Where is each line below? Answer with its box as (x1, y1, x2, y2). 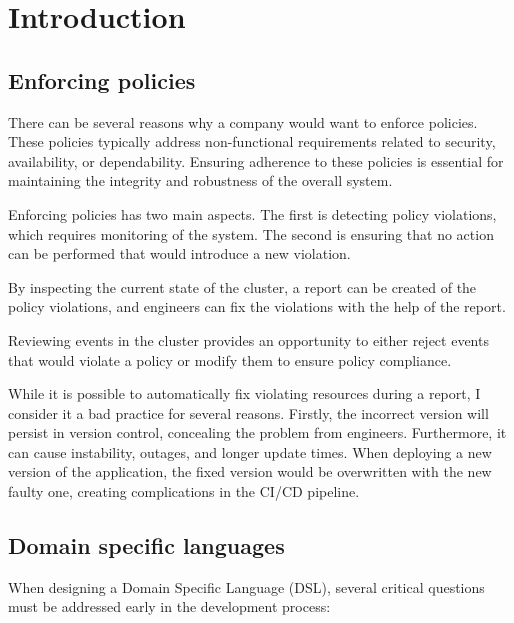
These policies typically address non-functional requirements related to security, (8, 131, 496, 152)
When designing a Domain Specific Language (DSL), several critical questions (8, 576, 485, 597)
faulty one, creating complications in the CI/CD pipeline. (8, 481, 360, 502)
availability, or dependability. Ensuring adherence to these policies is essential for (8, 150, 504, 171)
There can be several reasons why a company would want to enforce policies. (8, 111, 478, 132)
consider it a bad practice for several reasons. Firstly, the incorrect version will (8, 402, 489, 423)
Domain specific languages (8, 530, 285, 561)
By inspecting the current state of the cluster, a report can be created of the (8, 276, 477, 297)
